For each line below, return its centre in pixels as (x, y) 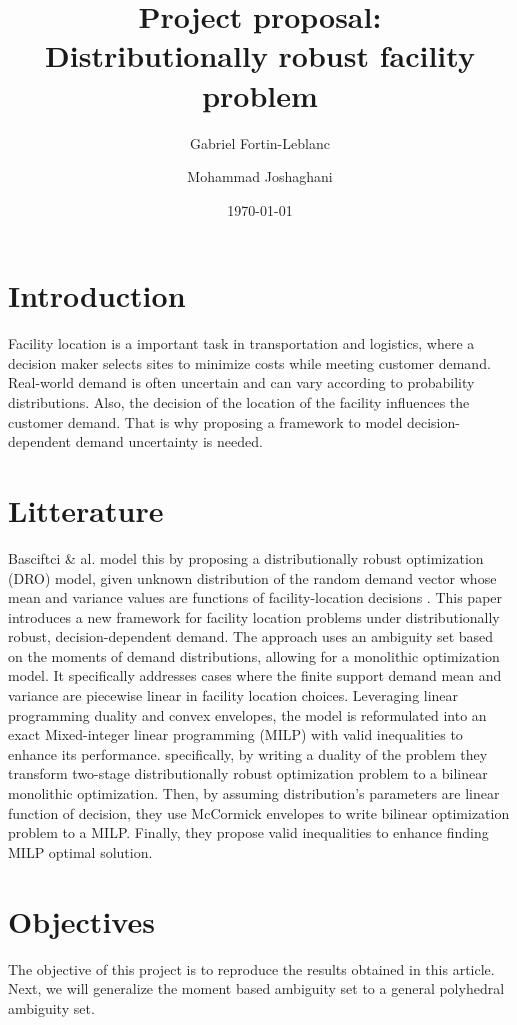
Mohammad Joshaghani (260, 176)
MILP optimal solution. (80, 851)
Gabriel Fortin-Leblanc (260, 142)
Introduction (97, 295)
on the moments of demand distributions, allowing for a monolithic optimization (254, 655)
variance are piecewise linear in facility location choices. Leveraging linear (233, 695)
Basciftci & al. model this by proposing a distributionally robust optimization (246, 557)
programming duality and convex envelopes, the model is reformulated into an (247, 714)
